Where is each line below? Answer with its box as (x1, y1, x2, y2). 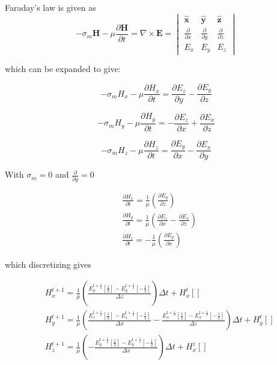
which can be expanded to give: (5, 62, 121, 75)
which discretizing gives (5, 258, 91, 270)
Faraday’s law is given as (5, 1, 96, 13)
